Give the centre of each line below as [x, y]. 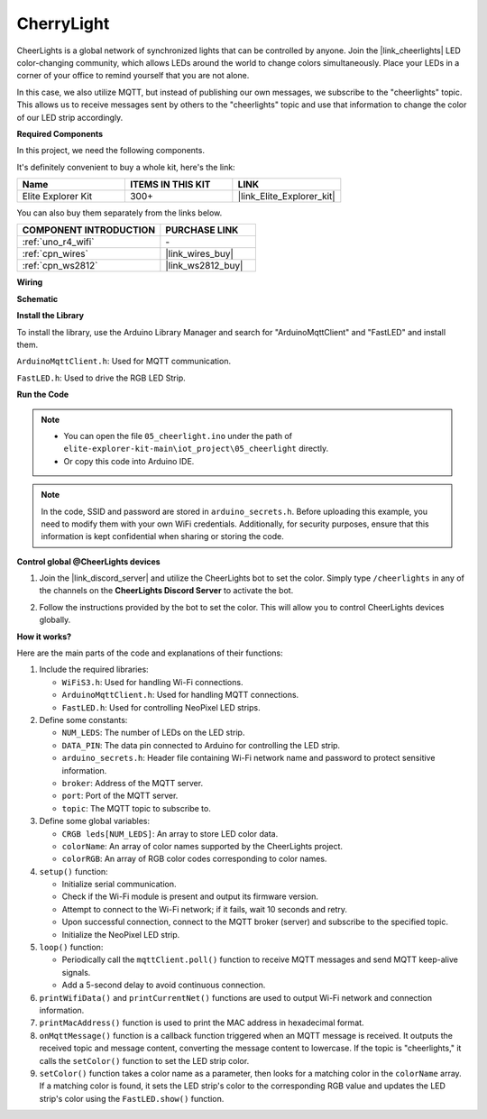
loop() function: [71, 948]
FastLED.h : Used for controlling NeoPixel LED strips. [161, 707]
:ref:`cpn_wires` [55, 254]
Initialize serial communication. [119, 885]
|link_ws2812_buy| [204, 266]
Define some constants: [83, 720]
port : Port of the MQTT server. [120, 796]
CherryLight [63, 23]
